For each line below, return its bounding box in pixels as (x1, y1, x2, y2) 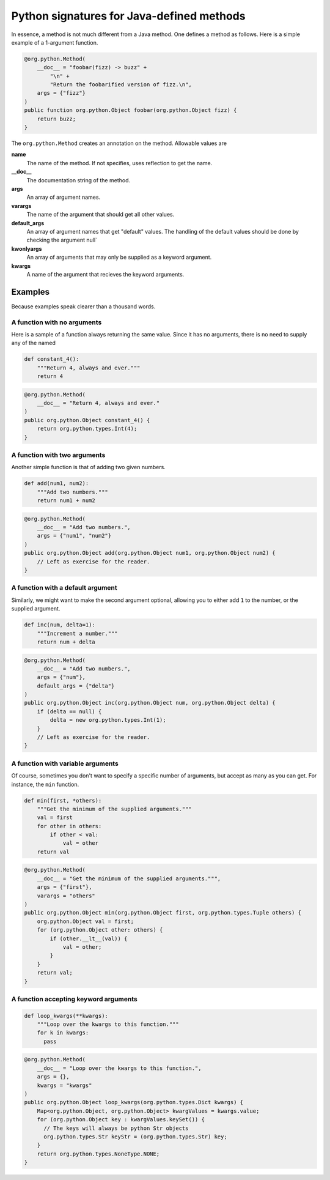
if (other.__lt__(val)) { (50, 935, 128, 942)
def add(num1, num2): (24, 480, 89, 487)
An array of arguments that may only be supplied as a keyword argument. (26, 254, 212, 261)
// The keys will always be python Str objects (43, 1124, 189, 1132)
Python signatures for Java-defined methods (11, 9, 246, 23)
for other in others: (37, 823, 102, 829)
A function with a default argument (11, 584, 117, 592)
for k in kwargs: (37, 1030, 89, 1036)
